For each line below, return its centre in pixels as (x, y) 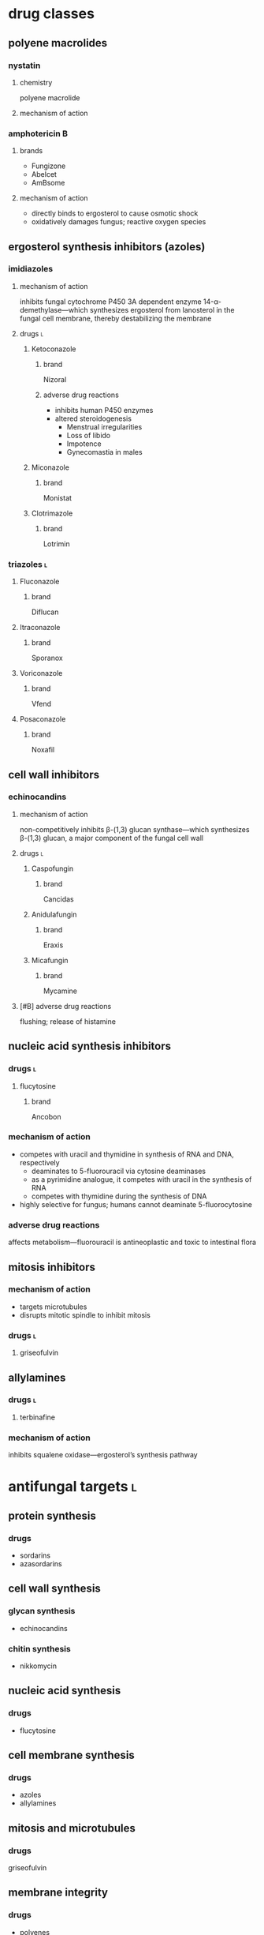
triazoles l (28, 564)
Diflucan (45, 612)
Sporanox (47, 658)
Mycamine (60, 991)
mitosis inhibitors (52, 1267)
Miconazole (50, 467)
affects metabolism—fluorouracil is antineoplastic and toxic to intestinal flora (132, 1242)
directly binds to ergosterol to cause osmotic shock (115, 213)
